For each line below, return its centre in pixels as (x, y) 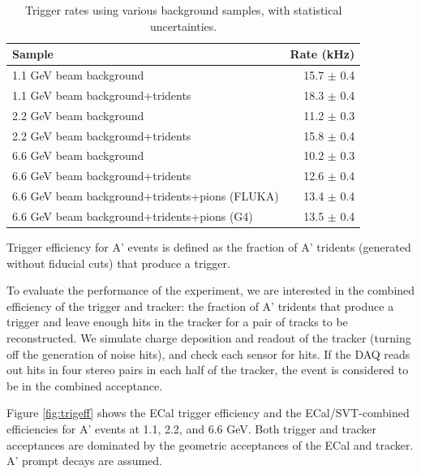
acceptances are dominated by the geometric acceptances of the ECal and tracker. (210, 444)
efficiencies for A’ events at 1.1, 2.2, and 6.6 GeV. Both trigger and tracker (191, 428)
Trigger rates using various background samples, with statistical (183, 10)
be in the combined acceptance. (85, 385)
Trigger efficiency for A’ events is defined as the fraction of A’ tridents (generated (209, 247)
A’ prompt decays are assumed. (85, 461)
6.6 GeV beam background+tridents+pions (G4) (133, 215)
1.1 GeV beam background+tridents (102, 95)
